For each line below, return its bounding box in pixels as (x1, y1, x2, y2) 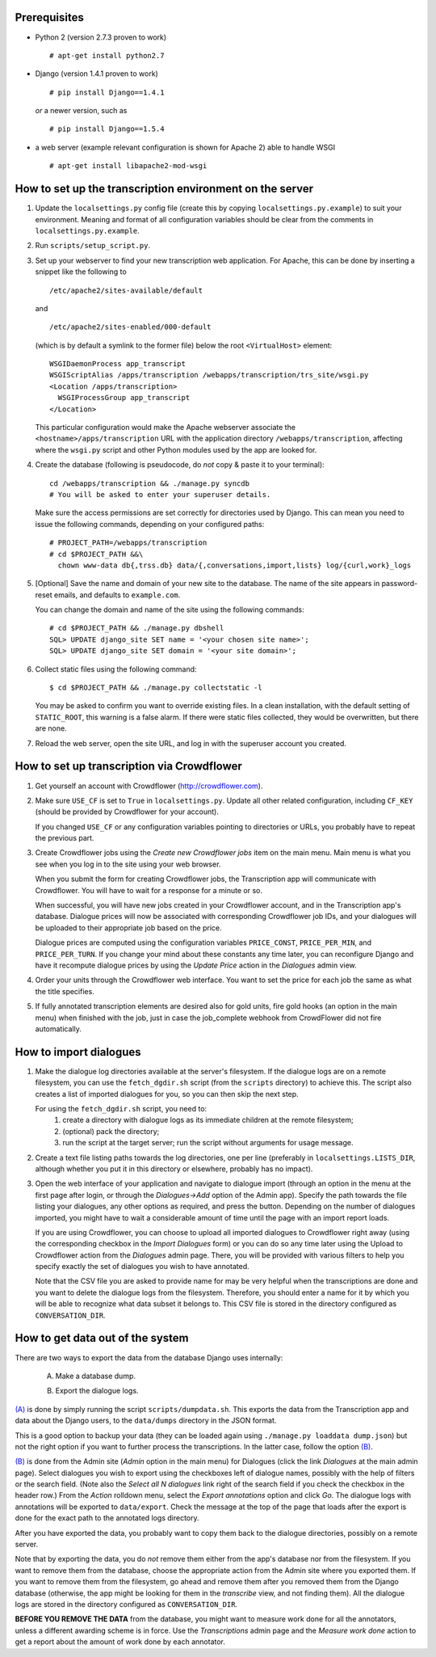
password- (381, 579, 418, 588)
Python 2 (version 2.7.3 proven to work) (35, 32, 167, 42)
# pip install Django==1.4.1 (49, 87, 165, 97)
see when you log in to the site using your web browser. (35, 859, 221, 869)
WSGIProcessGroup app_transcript (57, 393, 191, 403)
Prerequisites (15, 11, 84, 24)
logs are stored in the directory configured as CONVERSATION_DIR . (15, 1599, 238, 1609)
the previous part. (35, 833, 94, 843)
